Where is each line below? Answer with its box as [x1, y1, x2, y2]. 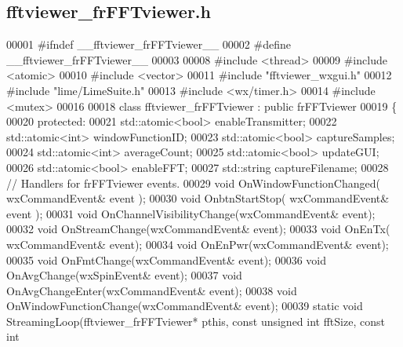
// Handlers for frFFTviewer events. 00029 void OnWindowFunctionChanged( [6, 174, 380, 191]
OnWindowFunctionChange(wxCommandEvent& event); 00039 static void [6, 298, 363, 314]
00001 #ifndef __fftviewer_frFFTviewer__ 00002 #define [6, 36, 291, 53]
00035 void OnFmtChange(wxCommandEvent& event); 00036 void [6, 251, 326, 268]
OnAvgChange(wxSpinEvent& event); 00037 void [6, 267, 242, 283]
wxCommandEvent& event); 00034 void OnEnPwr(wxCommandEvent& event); [6, 236, 389, 252]
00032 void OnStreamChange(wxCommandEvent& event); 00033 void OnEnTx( [6, 221, 390, 237]
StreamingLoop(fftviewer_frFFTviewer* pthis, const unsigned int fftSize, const [6, 312, 385, 329]
